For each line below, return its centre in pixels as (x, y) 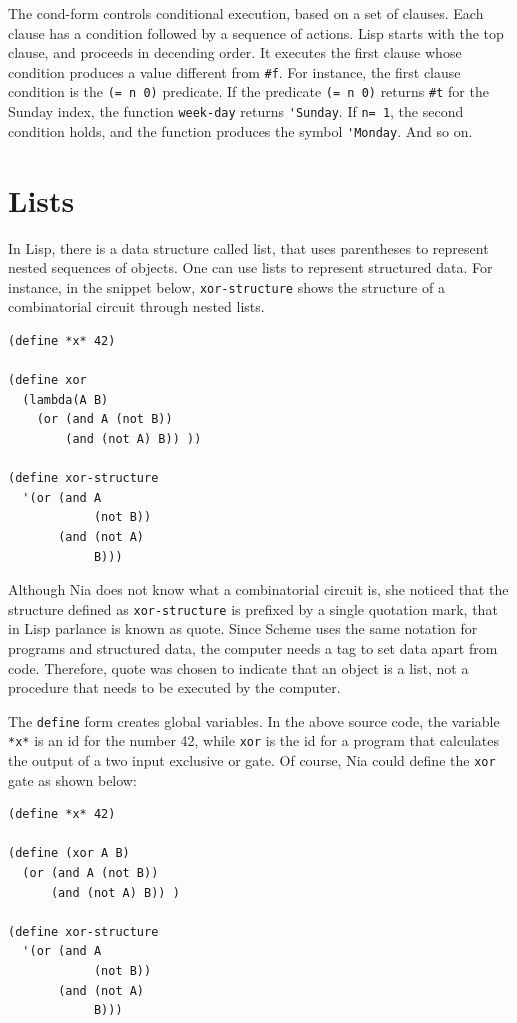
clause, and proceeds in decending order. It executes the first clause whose (235, 52)
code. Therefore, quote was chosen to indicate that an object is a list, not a (238, 667)
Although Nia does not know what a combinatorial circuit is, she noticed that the (258, 589)
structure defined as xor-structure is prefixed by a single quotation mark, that (253, 608)
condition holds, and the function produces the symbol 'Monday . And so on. (240, 130)
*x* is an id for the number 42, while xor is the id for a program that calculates (253, 740)
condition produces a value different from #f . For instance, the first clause (234, 71)
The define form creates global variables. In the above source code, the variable (254, 720)
